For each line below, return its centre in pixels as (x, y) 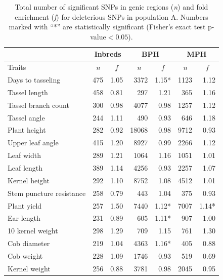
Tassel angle (26, 117)
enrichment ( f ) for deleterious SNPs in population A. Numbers (112, 16)
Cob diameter (29, 243)
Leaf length (25, 167)
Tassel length (28, 92)
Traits (17, 67)
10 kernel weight (33, 231)
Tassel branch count (38, 105)
